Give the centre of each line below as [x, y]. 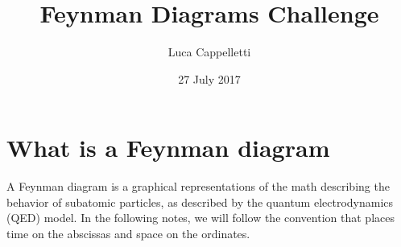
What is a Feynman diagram [168, 148]
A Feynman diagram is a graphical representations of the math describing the [198, 186]
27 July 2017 [209, 78]
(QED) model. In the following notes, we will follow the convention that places [200, 218]
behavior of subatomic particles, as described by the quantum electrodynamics [200, 202]
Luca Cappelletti [209, 52]
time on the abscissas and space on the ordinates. [128, 234]
